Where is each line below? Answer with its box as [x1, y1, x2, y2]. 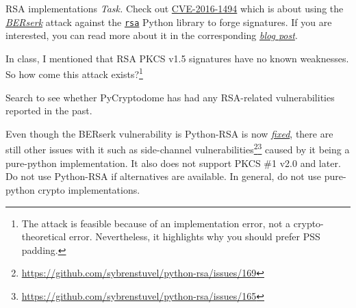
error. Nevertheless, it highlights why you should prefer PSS [69, 229, 320, 244]
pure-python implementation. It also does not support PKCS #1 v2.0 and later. [5, 155, 341, 170]
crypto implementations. [38, 182, 140, 196]
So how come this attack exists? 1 [5, 65, 143, 81]
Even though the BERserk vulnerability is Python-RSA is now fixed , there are [5, 126, 333, 140]
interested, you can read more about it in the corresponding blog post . [5, 28, 298, 42]
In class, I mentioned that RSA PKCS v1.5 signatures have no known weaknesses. [5, 51, 349, 65]
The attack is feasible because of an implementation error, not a [21, 216, 291, 230]
